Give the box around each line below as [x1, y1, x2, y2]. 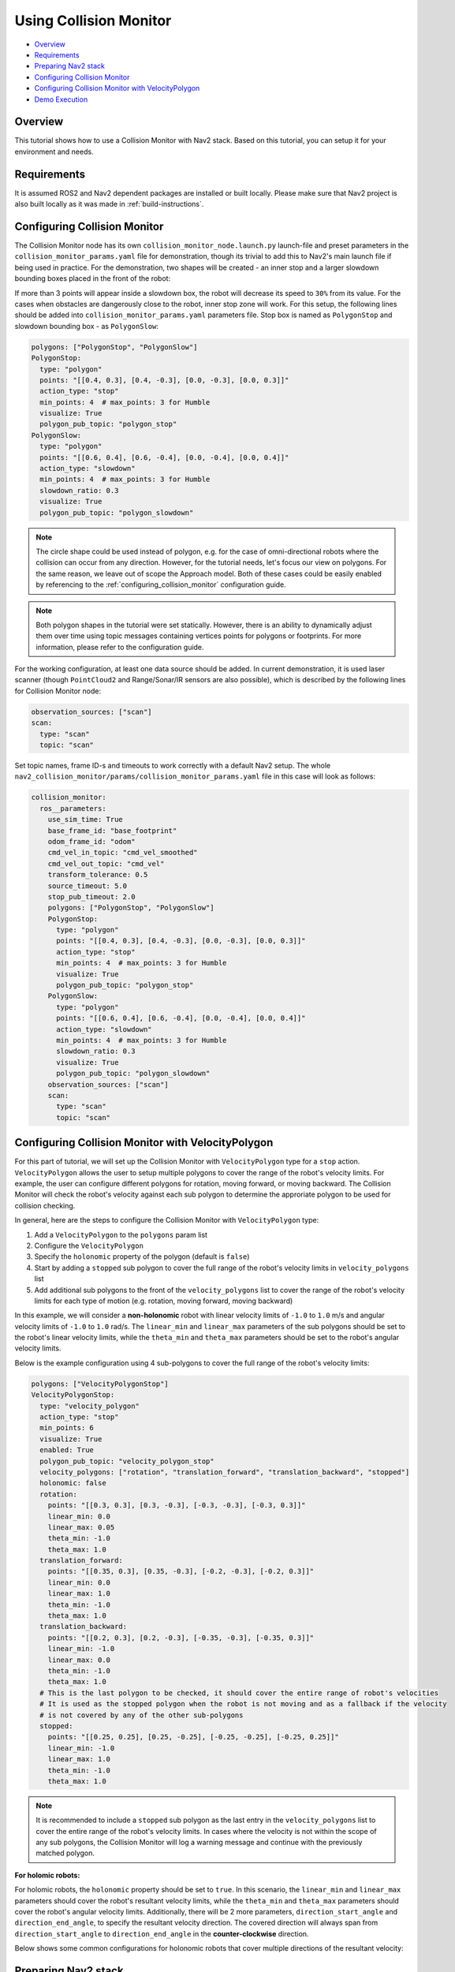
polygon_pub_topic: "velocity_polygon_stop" [39, 1456, 214, 1466]
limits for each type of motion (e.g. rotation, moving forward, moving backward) [34, 1296, 293, 1305]
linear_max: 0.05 [47, 1522, 115, 1532]
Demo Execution [34, 95, 88, 104]
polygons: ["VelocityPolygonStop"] [31, 1379, 169, 1388]
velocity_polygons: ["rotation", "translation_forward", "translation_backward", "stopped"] [39, 1467, 410, 1477]
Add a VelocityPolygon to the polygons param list [34, 1230, 208, 1239]
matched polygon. [35, 1848, 95, 1858]
